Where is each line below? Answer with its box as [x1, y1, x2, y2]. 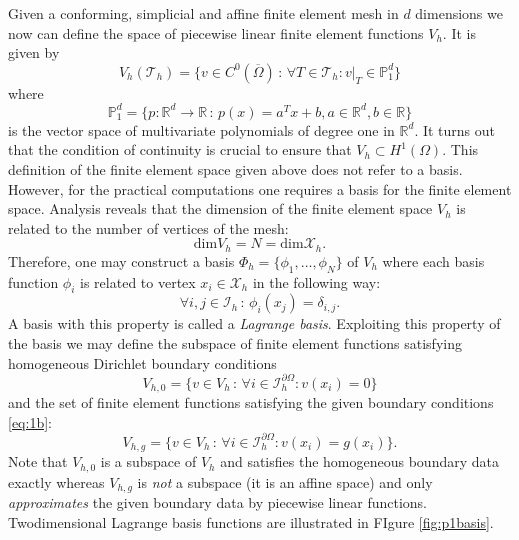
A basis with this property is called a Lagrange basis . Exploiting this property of [8, 313, 501, 334]
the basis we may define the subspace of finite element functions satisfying [8, 333, 462, 354]
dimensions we [415, 3, 503, 23]
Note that [8, 451, 68, 472]
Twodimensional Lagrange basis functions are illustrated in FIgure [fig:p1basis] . [8, 511, 494, 532]
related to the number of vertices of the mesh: [8, 217, 289, 238]
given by [8, 42, 60, 63]
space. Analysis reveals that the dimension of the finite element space [8, 198, 433, 219]
